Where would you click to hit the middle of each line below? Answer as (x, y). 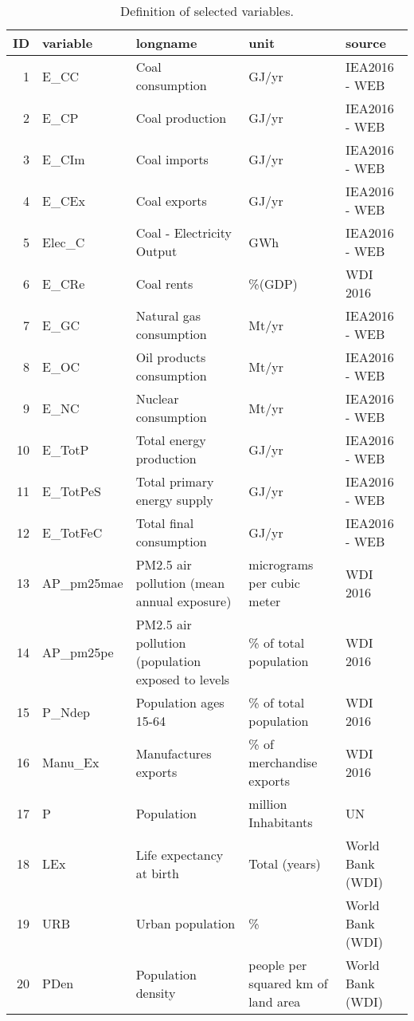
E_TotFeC (72, 532)
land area (275, 1001)
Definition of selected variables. (207, 11)
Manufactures (174, 753)
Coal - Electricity (184, 233)
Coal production (181, 117)
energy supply (174, 500)
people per (278, 965)
